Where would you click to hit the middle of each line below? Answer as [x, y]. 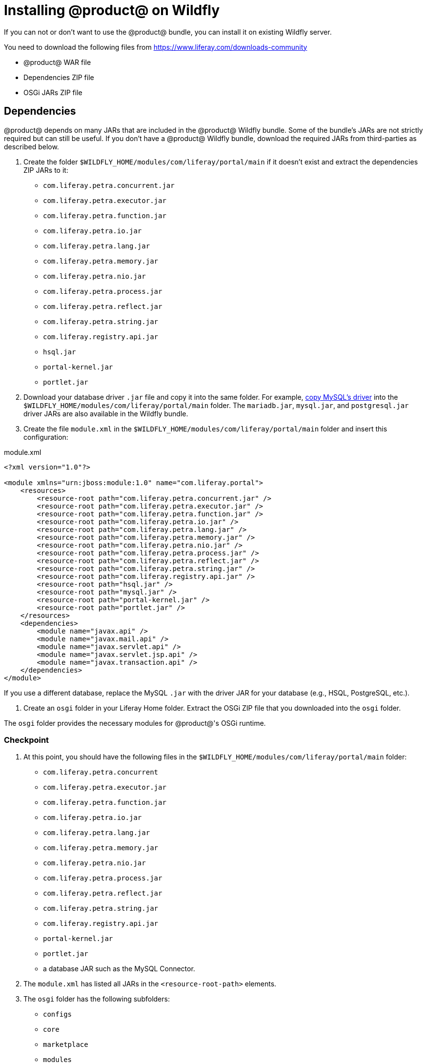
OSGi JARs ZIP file [53, 92]
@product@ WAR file [57, 62]
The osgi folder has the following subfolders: [97, 999]
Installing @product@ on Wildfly [112, 10]
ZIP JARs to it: [46, 170]
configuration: [46, 437]
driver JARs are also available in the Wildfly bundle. [106, 413]
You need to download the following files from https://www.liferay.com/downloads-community [156, 47]
